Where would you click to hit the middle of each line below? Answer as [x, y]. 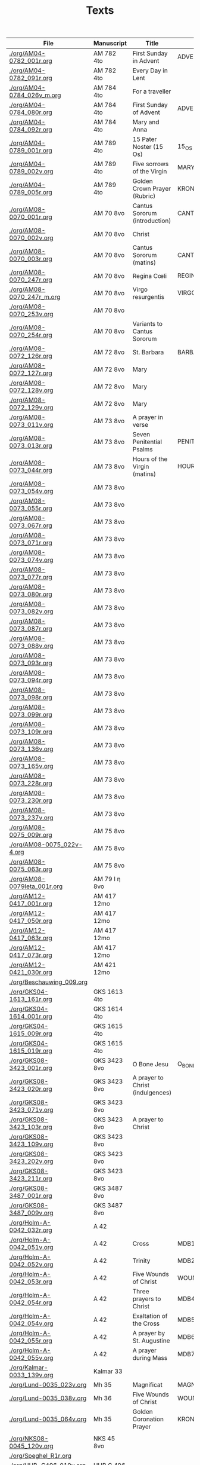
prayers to [147, 1299]
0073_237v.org [31, 818]
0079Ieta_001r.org [36, 886]
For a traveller [152, 91]
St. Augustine [151, 1341]
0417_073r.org [31, 955]
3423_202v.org [31, 1161]
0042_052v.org [31, 1265]
